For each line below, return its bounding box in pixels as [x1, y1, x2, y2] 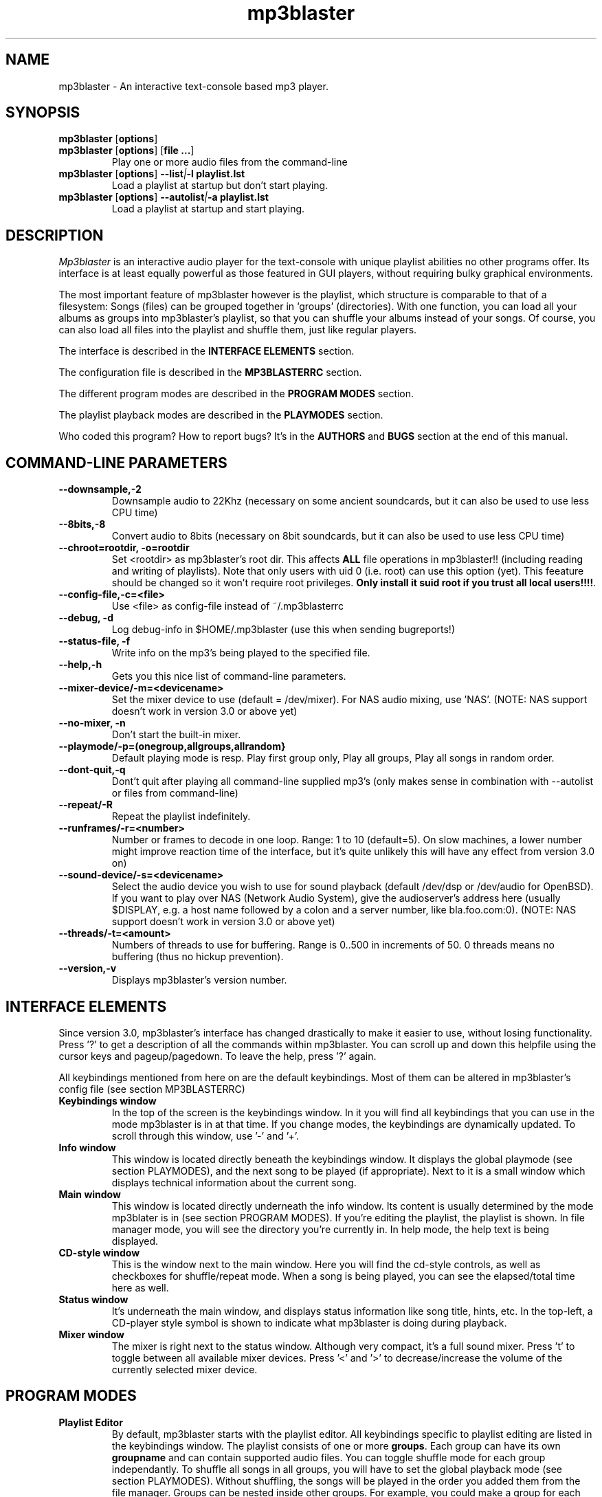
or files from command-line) [111, 787, 238, 799]
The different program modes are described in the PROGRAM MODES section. [58, 388, 414, 400]
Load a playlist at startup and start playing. [111, 203, 305, 215]
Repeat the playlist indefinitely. [111, 810, 251, 823]
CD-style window [58, 1246, 140, 1258]
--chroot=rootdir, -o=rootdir [58, 542, 190, 554]
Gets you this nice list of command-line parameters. [111, 670, 346, 683]
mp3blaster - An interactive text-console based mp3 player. [58, 80, 328, 92]
